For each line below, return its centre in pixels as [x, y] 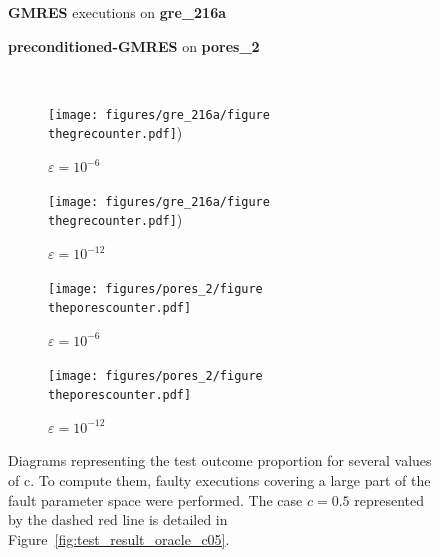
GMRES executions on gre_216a [117, 12]
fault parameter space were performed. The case [155, 499]
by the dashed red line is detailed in [118, 519]
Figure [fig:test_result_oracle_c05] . [119, 538]
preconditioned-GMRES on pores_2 [134, 45]
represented [389, 499]
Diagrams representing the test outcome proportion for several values [220, 460]
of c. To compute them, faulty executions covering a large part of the [219, 480]
